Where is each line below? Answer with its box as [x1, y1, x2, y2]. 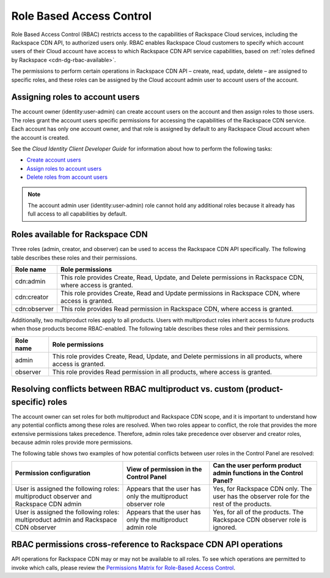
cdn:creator [15, 293, 49, 301]
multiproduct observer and [15, 492, 92, 500]
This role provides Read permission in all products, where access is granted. [52, 367, 272, 376]
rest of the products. [213, 500, 272, 508]
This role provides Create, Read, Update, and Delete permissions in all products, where [52, 352, 302, 361]
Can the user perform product [213, 461, 302, 470]
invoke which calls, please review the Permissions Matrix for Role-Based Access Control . [11, 564, 235, 571]
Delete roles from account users [26, 173, 108, 181]
